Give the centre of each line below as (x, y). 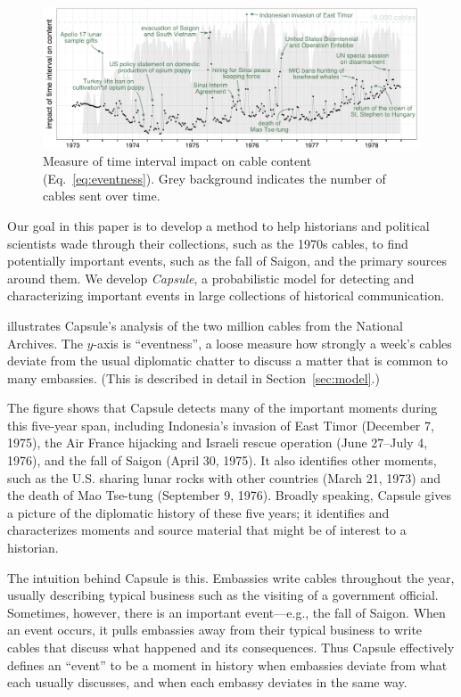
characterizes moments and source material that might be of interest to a (207, 530)
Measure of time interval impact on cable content (177, 161)
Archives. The (45, 343)
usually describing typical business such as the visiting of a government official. (223, 595)
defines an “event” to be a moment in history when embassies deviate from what (227, 664)
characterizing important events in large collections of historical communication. (226, 295)
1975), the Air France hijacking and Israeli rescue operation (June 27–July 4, (218, 443)
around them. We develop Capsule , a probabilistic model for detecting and (211, 278)
